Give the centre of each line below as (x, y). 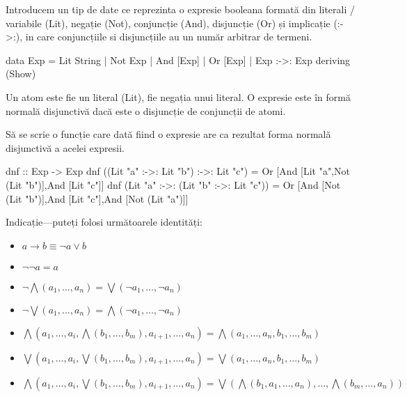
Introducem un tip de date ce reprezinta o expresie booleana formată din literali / (180, 9)
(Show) (21, 73)
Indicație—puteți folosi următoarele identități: (104, 222)
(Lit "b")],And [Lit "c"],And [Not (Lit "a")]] (97, 198)
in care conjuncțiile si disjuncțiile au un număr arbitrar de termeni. (169, 37)
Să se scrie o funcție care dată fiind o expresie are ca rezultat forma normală (168, 134)
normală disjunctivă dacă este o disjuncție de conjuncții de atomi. (146, 110)
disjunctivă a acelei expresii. (65, 147)
